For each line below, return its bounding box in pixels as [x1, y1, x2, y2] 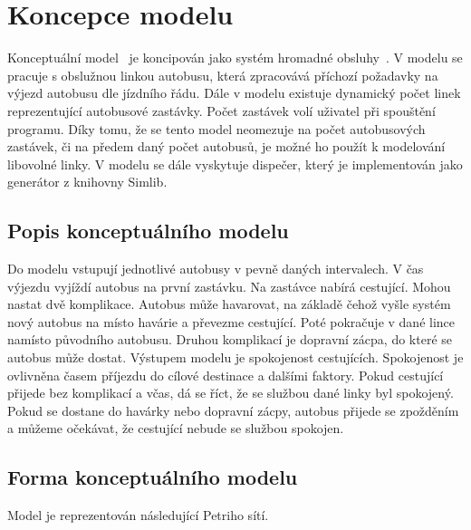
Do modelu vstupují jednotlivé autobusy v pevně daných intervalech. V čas [7, 259, 424, 278]
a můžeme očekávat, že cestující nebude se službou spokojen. [7, 419, 344, 438]
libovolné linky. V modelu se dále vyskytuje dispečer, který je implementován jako [7, 154, 463, 173]
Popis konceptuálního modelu [7, 217, 289, 245]
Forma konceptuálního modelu [7, 463, 298, 491]
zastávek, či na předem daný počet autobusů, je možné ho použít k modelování [7, 137, 446, 156]
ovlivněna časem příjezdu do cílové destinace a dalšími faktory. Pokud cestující [7, 365, 444, 384]
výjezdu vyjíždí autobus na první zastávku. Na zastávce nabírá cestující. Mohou [7, 276, 451, 295]
